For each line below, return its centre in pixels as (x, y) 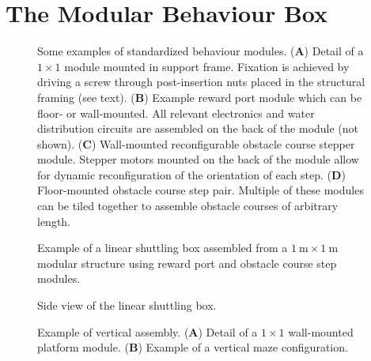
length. (54, 221)
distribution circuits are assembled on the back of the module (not (198, 128)
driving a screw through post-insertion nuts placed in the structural (201, 82)
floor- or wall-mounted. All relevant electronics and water (176, 113)
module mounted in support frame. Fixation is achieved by (207, 66)
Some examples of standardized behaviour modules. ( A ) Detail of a (201, 51)
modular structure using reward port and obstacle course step (187, 263)
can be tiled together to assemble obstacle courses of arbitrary (188, 206)
